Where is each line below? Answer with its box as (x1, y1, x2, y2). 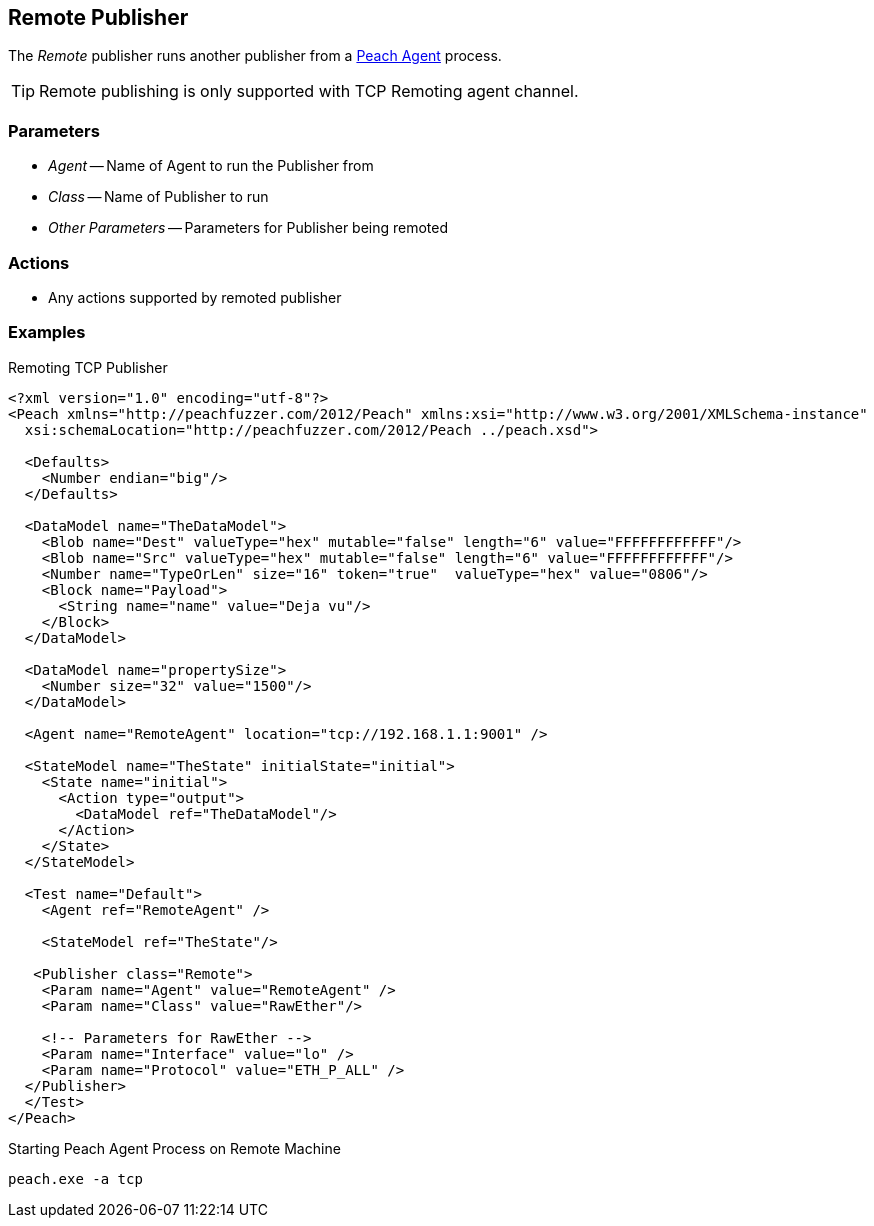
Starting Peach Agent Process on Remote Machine (8, 1139, 341, 1157)
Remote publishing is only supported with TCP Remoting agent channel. (39, 81, 579, 102)
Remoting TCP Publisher (8, 358, 168, 376)
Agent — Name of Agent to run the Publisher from (48, 157, 374, 175)
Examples (8, 322, 86, 343)
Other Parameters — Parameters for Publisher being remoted (48, 219, 449, 237)
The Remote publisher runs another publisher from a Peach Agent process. (8, 47, 502, 65)
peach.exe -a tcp (8, 1170, 143, 1187)
